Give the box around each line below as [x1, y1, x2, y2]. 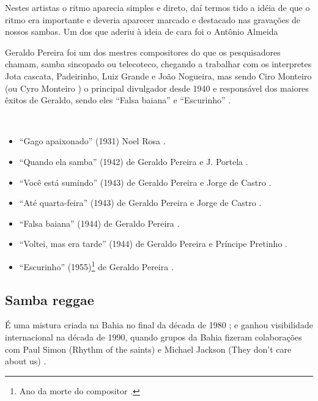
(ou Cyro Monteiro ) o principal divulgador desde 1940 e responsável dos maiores [5, 81, 309, 94]
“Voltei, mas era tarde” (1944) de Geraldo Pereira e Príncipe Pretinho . [19, 237, 287, 250]
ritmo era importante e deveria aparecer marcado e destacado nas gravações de [5, 13, 301, 26]
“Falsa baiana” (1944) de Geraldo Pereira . [19, 216, 180, 229]
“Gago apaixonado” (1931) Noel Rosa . [19, 134, 166, 147]
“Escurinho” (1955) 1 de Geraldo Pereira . [19, 258, 174, 273]
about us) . [5, 355, 46, 367]
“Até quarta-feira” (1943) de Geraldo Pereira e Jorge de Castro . [19, 196, 262, 209]
